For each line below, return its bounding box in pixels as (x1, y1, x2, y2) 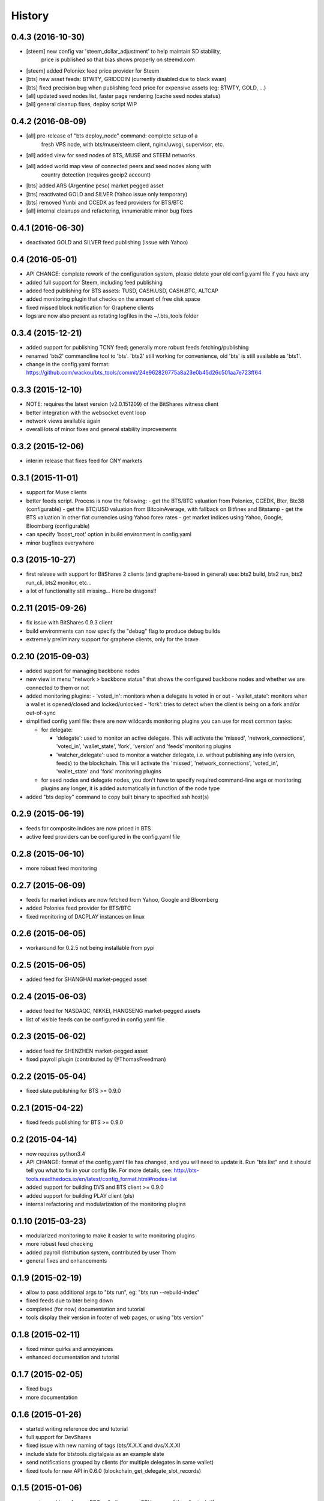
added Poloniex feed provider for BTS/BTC (26, 904, 131, 912)
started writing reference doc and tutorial (26, 1425, 128, 1432)
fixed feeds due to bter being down (26, 1297, 113, 1304)
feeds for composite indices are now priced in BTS (26, 824, 151, 832)
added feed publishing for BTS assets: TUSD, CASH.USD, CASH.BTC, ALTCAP (26, 287, 219, 294)
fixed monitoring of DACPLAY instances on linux (26, 913, 145, 920)
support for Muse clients (26, 489, 87, 496)
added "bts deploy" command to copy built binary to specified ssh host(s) (26, 793, 209, 800)
